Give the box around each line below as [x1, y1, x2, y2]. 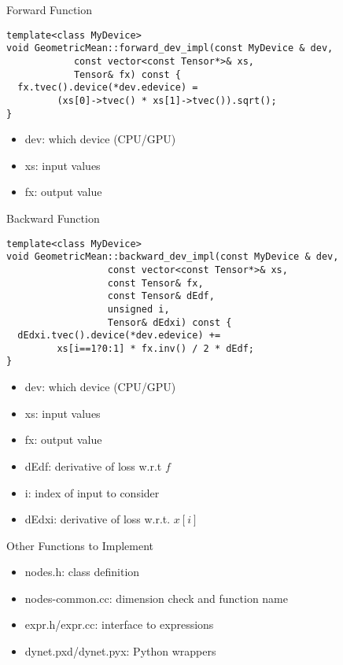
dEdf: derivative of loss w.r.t [24, 457, 162, 474]
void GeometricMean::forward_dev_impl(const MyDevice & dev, [6, 42, 334, 54]
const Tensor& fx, [107, 277, 204, 289]
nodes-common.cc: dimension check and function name [24, 589, 288, 606]
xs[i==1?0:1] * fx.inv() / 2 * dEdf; [57, 342, 254, 354]
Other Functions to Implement [6, 537, 153, 553]
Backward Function [6, 209, 100, 226]
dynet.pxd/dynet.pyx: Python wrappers [24, 643, 216, 659]
